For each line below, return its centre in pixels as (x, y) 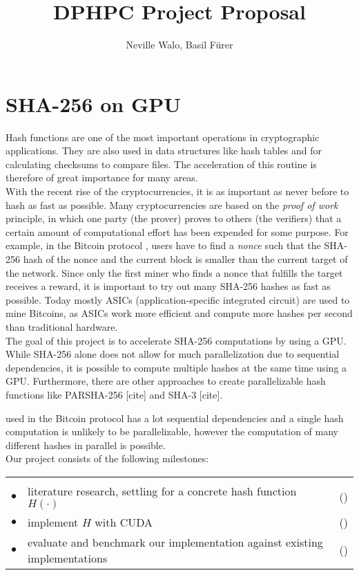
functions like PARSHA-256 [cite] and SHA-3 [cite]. (114, 394)
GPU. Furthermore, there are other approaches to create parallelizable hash (166, 381)
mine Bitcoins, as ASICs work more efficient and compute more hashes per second (179, 313)
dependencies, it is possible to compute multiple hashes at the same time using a (176, 367)
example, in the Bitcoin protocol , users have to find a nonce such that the (163, 245)
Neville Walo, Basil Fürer (179, 45)
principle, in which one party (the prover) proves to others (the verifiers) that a (174, 218)
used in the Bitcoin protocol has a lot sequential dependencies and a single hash (175, 418)
